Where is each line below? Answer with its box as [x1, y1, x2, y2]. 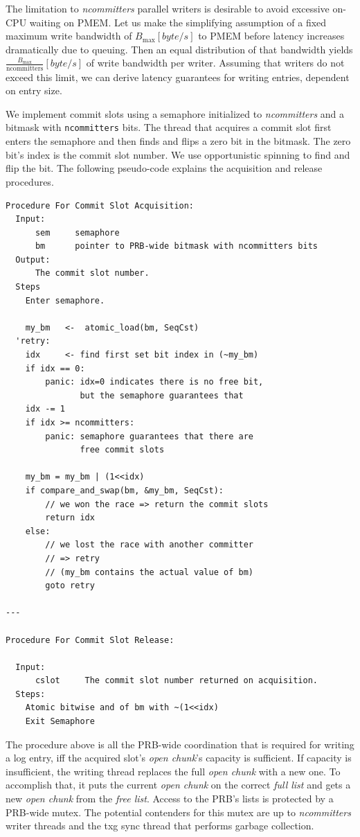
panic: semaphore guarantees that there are [45, 431, 253, 441]
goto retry [45, 581, 95, 591]
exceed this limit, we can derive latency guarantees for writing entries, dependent [6, 69, 350, 84]
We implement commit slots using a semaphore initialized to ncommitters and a [6, 106, 345, 121]
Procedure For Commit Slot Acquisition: [6, 200, 195, 211]
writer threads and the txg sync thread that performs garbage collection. [6, 818, 314, 833]
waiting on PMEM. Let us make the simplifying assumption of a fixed [29, 15, 327, 29]
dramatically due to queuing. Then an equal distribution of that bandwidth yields [6, 42, 353, 56]
